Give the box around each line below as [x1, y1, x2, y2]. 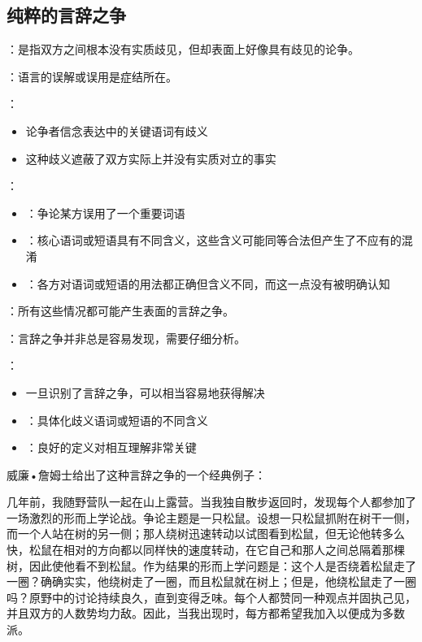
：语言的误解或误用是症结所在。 [7, 67, 177, 85]
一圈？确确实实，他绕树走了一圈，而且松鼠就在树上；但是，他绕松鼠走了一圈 [7, 573, 416, 590]
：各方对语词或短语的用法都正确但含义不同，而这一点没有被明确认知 [25, 275, 390, 292]
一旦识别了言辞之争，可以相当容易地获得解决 [25, 384, 265, 401]
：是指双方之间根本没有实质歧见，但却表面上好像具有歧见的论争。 [7, 41, 359, 58]
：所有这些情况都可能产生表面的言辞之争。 [7, 302, 234, 319]
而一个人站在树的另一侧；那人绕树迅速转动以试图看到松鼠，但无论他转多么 [7, 525, 405, 542]
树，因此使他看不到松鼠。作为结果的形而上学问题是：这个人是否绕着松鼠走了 [7, 557, 416, 574]
